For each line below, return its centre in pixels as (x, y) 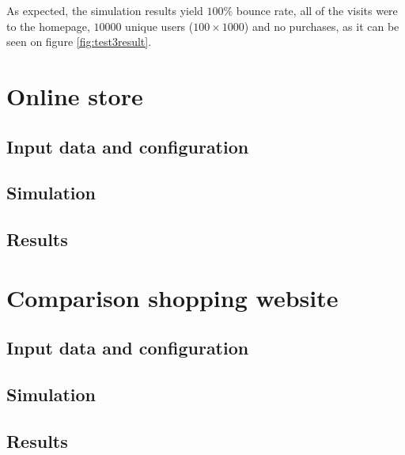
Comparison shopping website (172, 297)
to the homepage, (48, 26)
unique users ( (159, 26)
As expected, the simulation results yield (105, 10)
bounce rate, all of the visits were (317, 10)
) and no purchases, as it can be (322, 26)
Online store (75, 95)
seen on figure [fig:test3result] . (79, 42)
